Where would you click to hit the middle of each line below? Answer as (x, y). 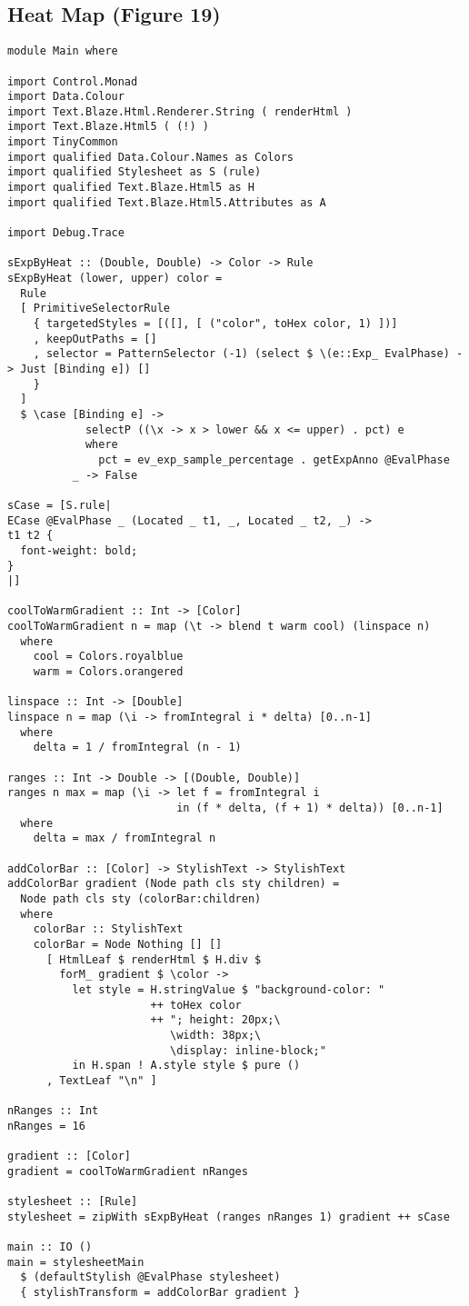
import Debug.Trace (66, 233)
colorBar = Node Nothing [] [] (128, 944)
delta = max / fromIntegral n (125, 838)
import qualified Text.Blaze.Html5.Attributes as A (167, 202)
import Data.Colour (66, 97)
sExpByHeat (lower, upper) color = (115, 279)
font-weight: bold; (79, 550)
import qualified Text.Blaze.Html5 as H (131, 188)
